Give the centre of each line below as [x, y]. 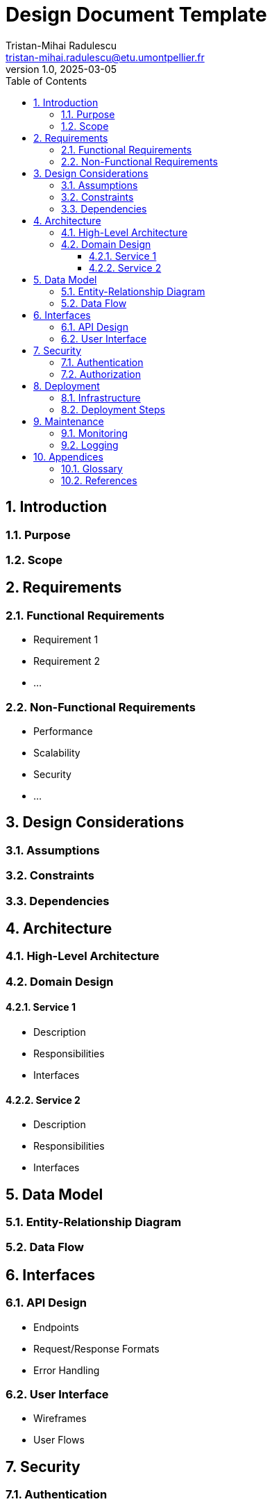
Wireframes [60, 1419]
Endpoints [56, 1327]
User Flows [59, 1440]
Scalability [57, 752]
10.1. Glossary [92, 468]
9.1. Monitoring [95, 433]
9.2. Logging [90, 445]
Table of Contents [46, 81]
